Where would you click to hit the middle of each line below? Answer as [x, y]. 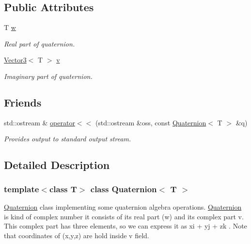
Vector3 [15, 60]
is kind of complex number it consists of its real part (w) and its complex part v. [124, 216]
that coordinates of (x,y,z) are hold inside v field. [77, 235]
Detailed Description [57, 165]
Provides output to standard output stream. [68, 139]
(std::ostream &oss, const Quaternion [151, 122]
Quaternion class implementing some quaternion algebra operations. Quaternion [123, 206]
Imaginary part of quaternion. [48, 76]
